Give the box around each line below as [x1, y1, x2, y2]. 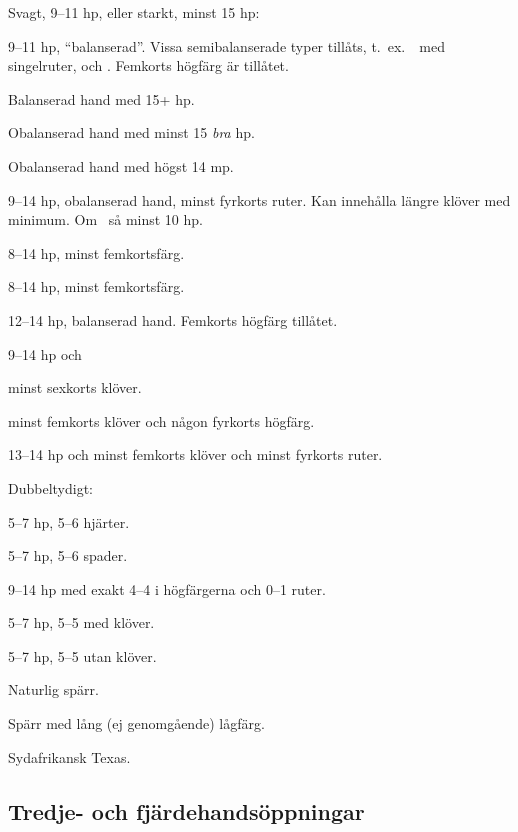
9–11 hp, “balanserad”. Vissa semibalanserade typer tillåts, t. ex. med [8, 35, 445, 56]
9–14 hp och [8, 343, 82, 364]
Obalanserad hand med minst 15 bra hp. [8, 122, 255, 143]
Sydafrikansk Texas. [8, 746, 131, 767]
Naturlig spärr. [8, 679, 99, 700]
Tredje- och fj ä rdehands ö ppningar [8, 795, 365, 826]
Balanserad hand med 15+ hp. [8, 88, 195, 109]
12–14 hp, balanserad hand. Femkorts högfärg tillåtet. [8, 309, 338, 330]
